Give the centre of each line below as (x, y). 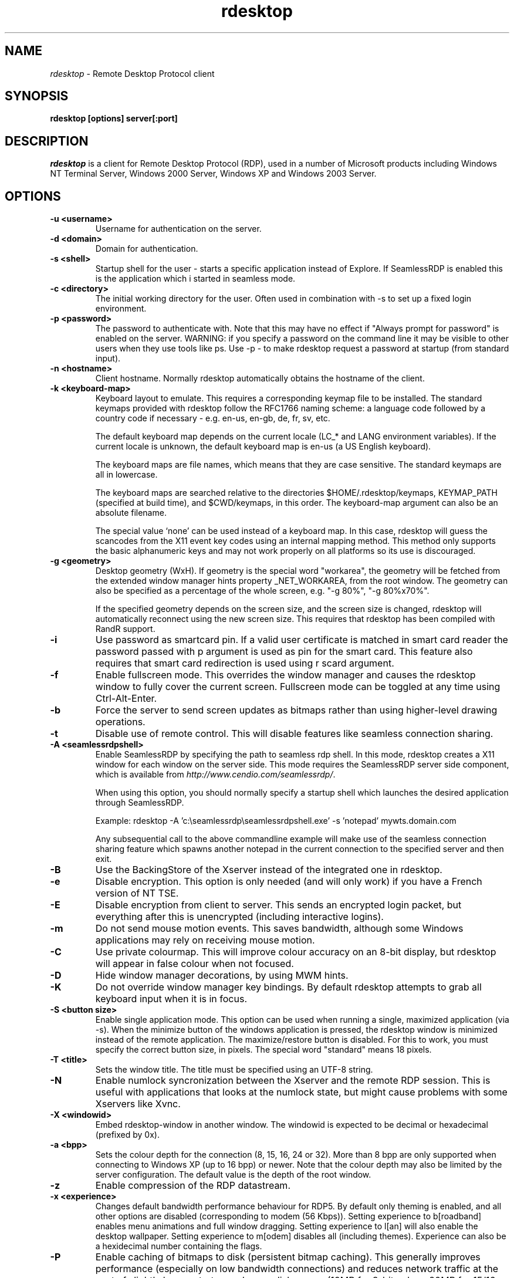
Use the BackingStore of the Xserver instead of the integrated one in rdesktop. (269, 870)
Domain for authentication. (147, 249)
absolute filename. (131, 513)
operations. (120, 722)
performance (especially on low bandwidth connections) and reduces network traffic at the (297, 1269)
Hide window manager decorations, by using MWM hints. (222, 976)
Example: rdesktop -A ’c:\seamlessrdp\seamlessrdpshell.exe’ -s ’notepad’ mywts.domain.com (276, 821)
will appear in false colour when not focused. (195, 964)
